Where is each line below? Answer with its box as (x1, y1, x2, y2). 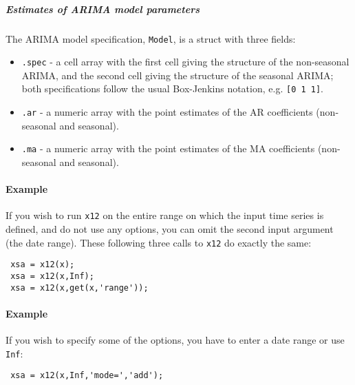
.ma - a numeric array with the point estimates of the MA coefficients (21, 141, 315, 156)
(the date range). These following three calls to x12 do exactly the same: (6, 235, 312, 249)
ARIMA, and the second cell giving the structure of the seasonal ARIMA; (21, 67, 334, 82)
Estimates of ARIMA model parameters (6, 1, 200, 16)
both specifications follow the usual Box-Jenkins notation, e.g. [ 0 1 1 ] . (21, 81, 324, 96)
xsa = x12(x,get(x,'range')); (10, 282, 149, 293)
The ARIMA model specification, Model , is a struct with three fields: (6, 31, 296, 45)
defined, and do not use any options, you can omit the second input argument (6, 222, 334, 236)
